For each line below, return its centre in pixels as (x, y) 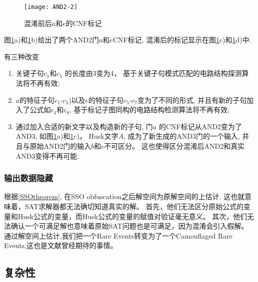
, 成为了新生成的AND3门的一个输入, (182, 136)
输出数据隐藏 (29, 178)
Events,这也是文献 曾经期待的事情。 (61, 245)
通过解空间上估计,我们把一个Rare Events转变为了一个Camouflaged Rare (118, 235)
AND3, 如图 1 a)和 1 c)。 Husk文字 (67, 136)
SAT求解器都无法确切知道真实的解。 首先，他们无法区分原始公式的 (134, 206)
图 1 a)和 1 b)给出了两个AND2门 (52, 40)
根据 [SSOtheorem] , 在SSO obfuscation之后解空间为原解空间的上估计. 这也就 (124, 196)
